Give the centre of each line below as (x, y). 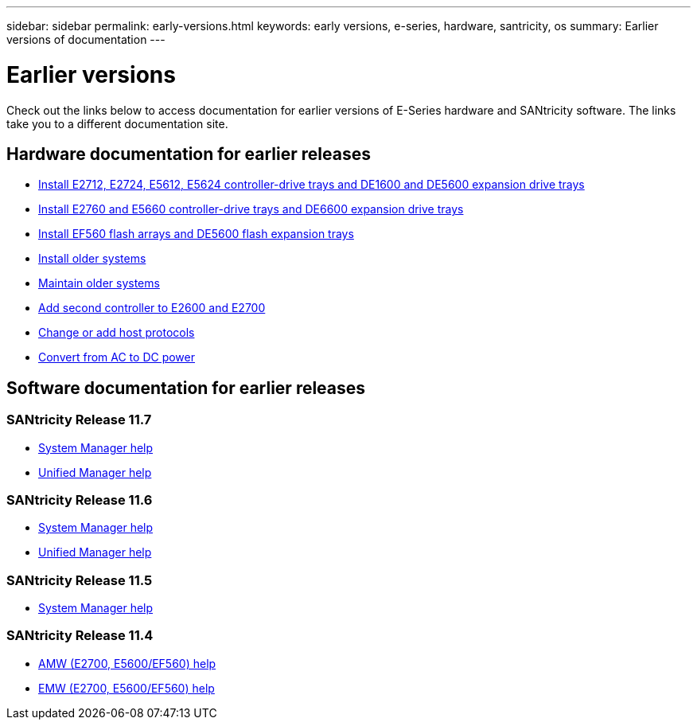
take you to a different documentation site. (117, 123)
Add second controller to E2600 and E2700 (152, 308)
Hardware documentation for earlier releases (189, 154)
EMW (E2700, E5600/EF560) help (127, 688)
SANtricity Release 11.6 (80, 500)
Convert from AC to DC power (117, 357)
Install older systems (92, 259)
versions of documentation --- (86, 39)
